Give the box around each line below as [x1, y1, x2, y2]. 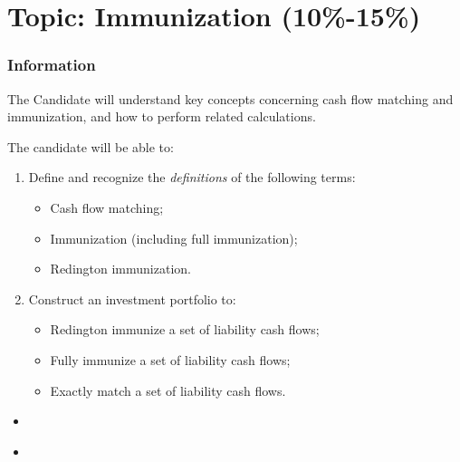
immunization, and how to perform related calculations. [7, 107, 316, 126]
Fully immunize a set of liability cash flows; [50, 350, 291, 369]
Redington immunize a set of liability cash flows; [50, 320, 320, 339]
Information [7, 53, 96, 76]
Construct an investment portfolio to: [28, 289, 236, 308]
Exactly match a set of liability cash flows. [50, 380, 286, 399]
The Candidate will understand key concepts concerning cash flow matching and [7, 89, 454, 108]
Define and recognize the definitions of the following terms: [28, 168, 356, 187]
